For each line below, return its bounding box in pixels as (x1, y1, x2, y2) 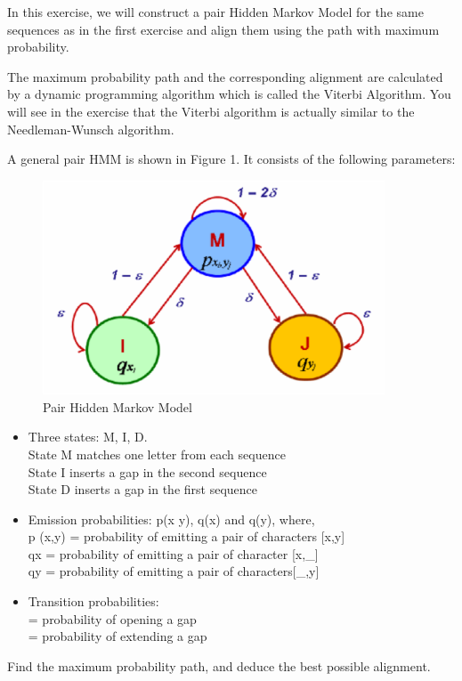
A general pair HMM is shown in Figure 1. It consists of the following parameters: (7, 150, 456, 168)
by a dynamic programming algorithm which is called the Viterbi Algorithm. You (7, 85, 451, 103)
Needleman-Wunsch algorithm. (7, 119, 174, 138)
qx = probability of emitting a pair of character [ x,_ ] (28, 544, 319, 563)
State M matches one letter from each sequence (28, 444, 286, 463)
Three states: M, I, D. (28, 427, 148, 446)
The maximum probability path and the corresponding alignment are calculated (7, 67, 443, 85)
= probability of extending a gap (28, 627, 207, 645)
